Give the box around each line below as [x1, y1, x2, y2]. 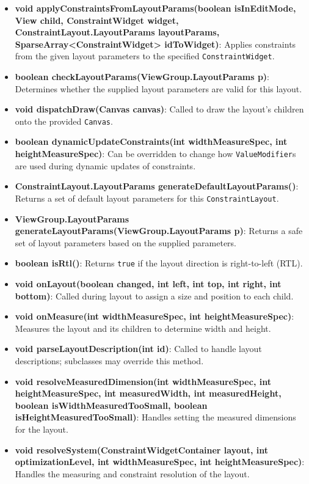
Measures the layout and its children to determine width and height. [15, 321, 271, 334]
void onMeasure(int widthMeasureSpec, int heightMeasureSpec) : [15, 310, 294, 323]
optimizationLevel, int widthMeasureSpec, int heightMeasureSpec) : [15, 455, 305, 468]
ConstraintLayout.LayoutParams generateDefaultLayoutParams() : [15, 180, 299, 193]
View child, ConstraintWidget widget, [15, 13, 179, 26]
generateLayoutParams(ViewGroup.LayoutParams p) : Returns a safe [15, 224, 303, 237]
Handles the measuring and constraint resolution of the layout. [15, 467, 250, 480]
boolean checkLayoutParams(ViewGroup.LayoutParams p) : [15, 70, 269, 83]
